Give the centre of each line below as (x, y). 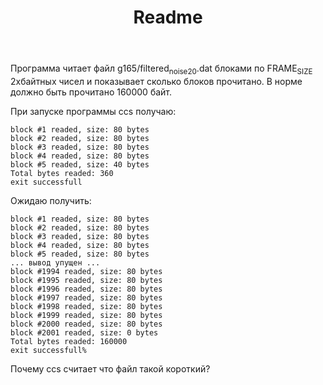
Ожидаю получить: (51, 200)
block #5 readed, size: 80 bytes (80, 254)
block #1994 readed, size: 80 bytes (86, 271)
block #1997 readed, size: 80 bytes (86, 297)
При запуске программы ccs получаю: (93, 111)
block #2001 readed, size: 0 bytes (84, 332)
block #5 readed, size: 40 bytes (80, 164)
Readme (168, 17)
